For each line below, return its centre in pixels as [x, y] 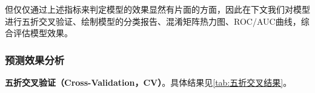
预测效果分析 [35, 59]
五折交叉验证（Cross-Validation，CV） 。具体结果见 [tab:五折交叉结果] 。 [148, 82]
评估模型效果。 [43, 33]
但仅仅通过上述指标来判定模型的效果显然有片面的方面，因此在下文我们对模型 [157, 9]
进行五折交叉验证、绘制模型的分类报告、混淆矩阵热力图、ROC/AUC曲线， [153, 21]
